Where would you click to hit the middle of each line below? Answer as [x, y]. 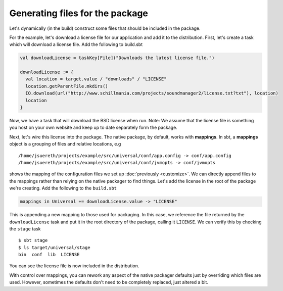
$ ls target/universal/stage [54, 247]
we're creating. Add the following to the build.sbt [63, 188]
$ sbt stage [33, 240]
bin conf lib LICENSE [49, 255]
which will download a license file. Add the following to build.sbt [76, 44]
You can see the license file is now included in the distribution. [74, 266]
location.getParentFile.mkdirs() [67, 86]
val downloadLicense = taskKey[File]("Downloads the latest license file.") [117, 58]
